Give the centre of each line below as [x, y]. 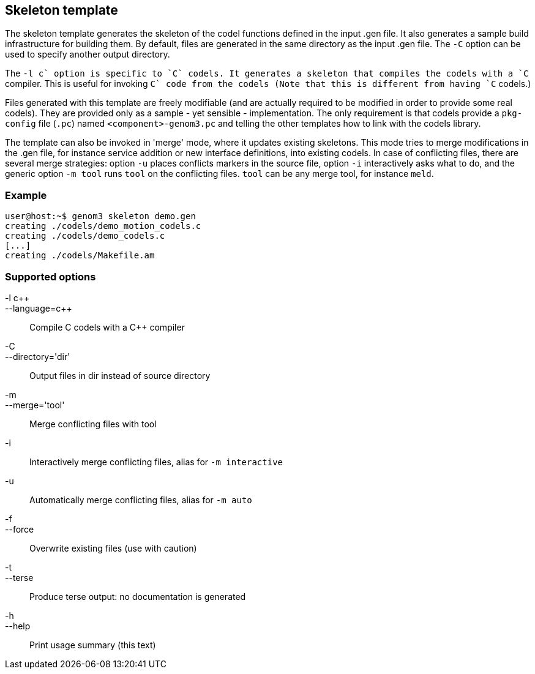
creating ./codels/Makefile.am [80, 256]
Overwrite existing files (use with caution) [113, 548]
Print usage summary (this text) [93, 645]
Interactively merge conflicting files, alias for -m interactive [156, 462]
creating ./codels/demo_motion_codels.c [103, 226]
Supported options [51, 276]
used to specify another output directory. [88, 54]
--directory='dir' [38, 356]
